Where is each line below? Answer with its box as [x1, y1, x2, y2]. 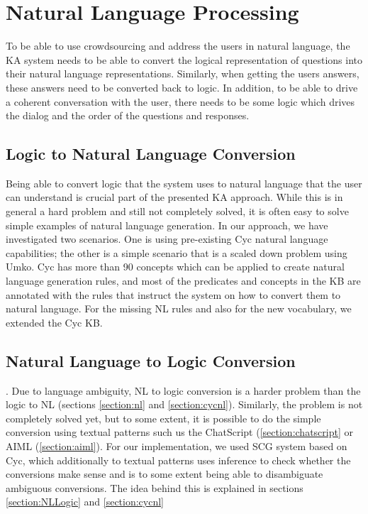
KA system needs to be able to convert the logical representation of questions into [6, 52, 362, 67]
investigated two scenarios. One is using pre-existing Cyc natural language [6, 231, 328, 246]
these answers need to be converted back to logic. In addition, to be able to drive [6, 80, 358, 94]
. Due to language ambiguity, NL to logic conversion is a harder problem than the [6, 383, 361, 398]
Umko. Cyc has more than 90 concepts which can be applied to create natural [6, 259, 345, 274]
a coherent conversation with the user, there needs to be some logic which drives [6, 94, 355, 109]
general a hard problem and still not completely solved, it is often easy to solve [6, 204, 349, 219]
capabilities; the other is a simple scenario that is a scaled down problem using [6, 245, 347, 260]
